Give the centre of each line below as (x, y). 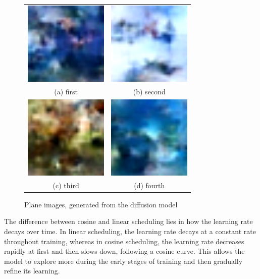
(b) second (149, 91)
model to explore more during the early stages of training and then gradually (123, 261)
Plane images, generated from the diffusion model (101, 204)
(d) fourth (149, 185)
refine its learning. (32, 271)
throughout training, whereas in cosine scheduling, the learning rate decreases (124, 241)
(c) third (66, 185)
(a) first (66, 91)
